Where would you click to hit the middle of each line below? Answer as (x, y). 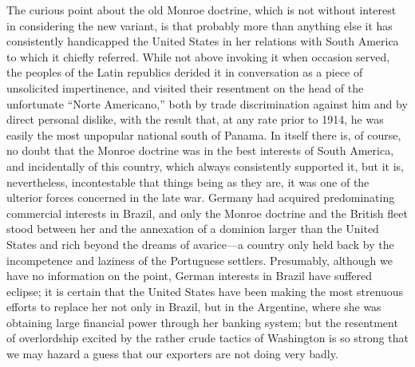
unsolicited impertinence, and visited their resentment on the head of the (185, 87)
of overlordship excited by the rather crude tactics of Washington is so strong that (207, 338)
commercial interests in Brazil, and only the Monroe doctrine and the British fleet (207, 213)
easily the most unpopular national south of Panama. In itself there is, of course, (204, 134)
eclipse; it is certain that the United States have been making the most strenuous (205, 291)
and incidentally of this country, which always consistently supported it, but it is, (205, 166)
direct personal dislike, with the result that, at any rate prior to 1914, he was (195, 119)
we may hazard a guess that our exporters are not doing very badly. (172, 354)
